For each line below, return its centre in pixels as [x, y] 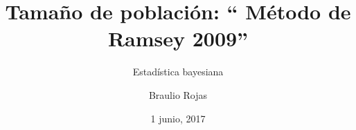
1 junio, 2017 [178, 118]
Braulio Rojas [178, 94]
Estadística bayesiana [178, 72]
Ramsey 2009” [178, 38]
